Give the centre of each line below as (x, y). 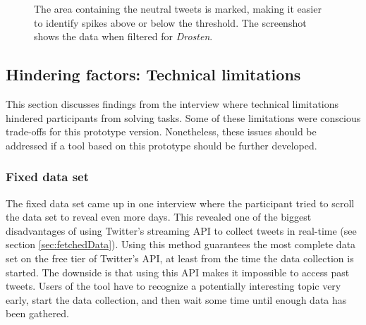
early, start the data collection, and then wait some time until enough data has (176, 299)
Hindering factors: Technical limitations (153, 74)
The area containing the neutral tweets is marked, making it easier (178, 8)
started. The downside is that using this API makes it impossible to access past (178, 272)
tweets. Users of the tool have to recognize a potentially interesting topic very (173, 286)
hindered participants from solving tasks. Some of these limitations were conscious (183, 117)
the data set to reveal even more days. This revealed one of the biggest (159, 217)
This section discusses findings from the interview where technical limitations (172, 103)
